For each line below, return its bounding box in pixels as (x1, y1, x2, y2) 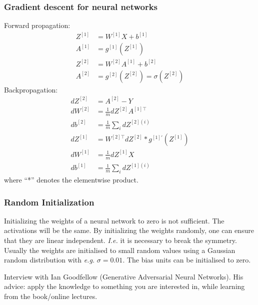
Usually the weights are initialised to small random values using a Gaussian (4, 244, 235, 255)
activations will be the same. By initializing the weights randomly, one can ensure (4, 225, 254, 235)
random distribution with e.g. (4, 254, 95, 265)
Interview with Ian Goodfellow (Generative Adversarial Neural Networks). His (4, 271, 243, 281)
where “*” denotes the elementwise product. (4, 174, 138, 185)
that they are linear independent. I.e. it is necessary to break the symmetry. (4, 235, 237, 245)
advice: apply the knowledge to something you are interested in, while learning (4, 281, 245, 291)
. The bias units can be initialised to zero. (122, 254, 251, 265)
